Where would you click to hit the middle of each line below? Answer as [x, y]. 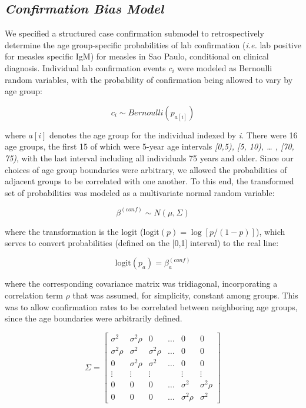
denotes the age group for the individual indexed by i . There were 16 [174, 135]
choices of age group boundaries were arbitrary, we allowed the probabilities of [146, 169]
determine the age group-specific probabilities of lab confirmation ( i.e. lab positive [153, 44]
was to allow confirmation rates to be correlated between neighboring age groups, [151, 306]
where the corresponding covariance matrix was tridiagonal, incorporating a [141, 283]
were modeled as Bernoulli [225, 67]
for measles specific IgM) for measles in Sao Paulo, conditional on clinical [137, 56]
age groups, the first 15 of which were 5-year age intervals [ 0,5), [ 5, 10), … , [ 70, [149, 146]
